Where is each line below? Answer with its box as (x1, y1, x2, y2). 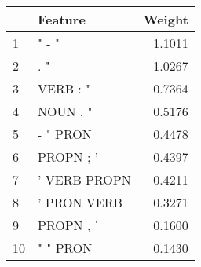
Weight (143, 10, 188, 28)
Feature (38, 10, 86, 28)
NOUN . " (38, 102, 93, 120)
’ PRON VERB (38, 193, 122, 211)
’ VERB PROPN (38, 170, 131, 188)
